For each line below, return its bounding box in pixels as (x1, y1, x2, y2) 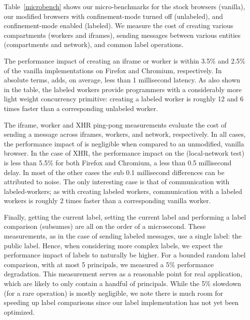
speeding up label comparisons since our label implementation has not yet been (4, 297, 239, 307)
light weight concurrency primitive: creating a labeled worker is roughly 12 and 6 (4, 94, 244, 104)
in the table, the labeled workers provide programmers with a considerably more (4, 84, 242, 94)
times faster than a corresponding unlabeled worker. (4, 103, 158, 113)
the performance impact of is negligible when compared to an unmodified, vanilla (4, 138, 244, 148)
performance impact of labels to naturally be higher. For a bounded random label (4, 250, 246, 260)
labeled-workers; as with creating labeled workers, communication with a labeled (4, 186, 242, 196)
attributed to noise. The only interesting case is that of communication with (4, 176, 230, 187)
